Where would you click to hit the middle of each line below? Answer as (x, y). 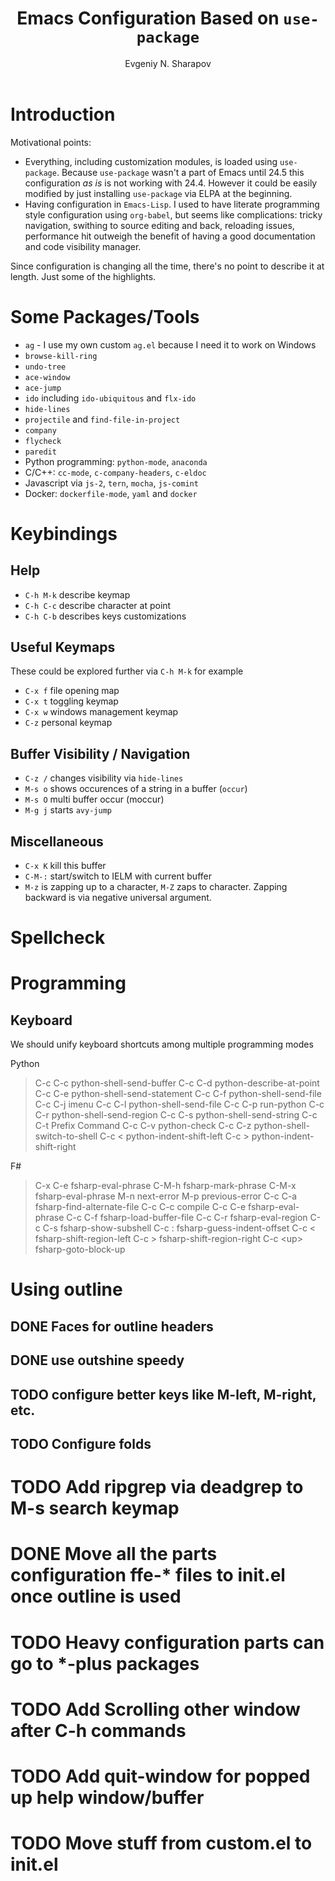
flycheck (43, 441)
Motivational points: (51, 142)
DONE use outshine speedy (97, 1360)
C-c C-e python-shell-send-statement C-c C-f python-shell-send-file (178, 1094)
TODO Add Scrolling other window (155, 1709)
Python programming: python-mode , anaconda (116, 461)
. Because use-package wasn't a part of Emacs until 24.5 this (180, 172)
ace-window (47, 377)
